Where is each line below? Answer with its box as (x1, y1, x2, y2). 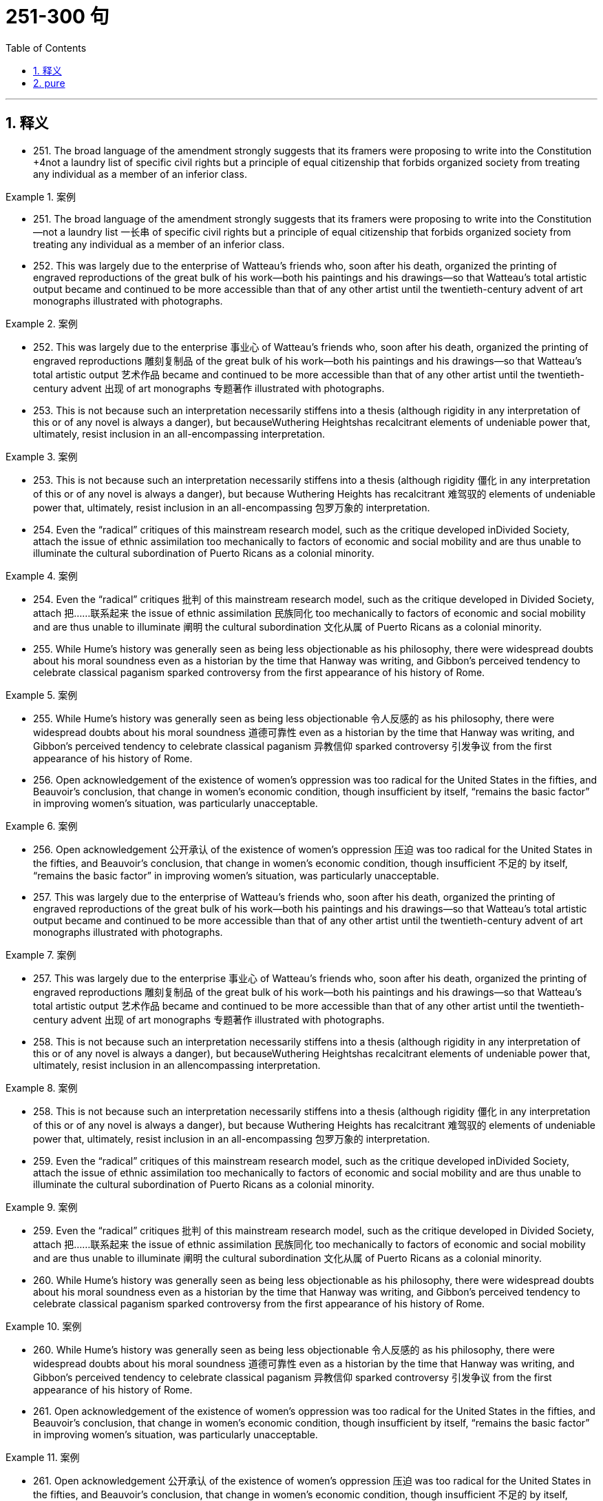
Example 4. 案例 (6, 569, 78, 582)
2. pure (33, 76, 65, 89)
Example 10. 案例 (6, 1320, 82, 1332)
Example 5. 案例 (6, 688, 78, 701)
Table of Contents (6, 41, 87, 54)
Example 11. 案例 (6, 1451, 80, 1463)
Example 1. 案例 (6, 190, 76, 203)
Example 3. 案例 (6, 450, 78, 462)
